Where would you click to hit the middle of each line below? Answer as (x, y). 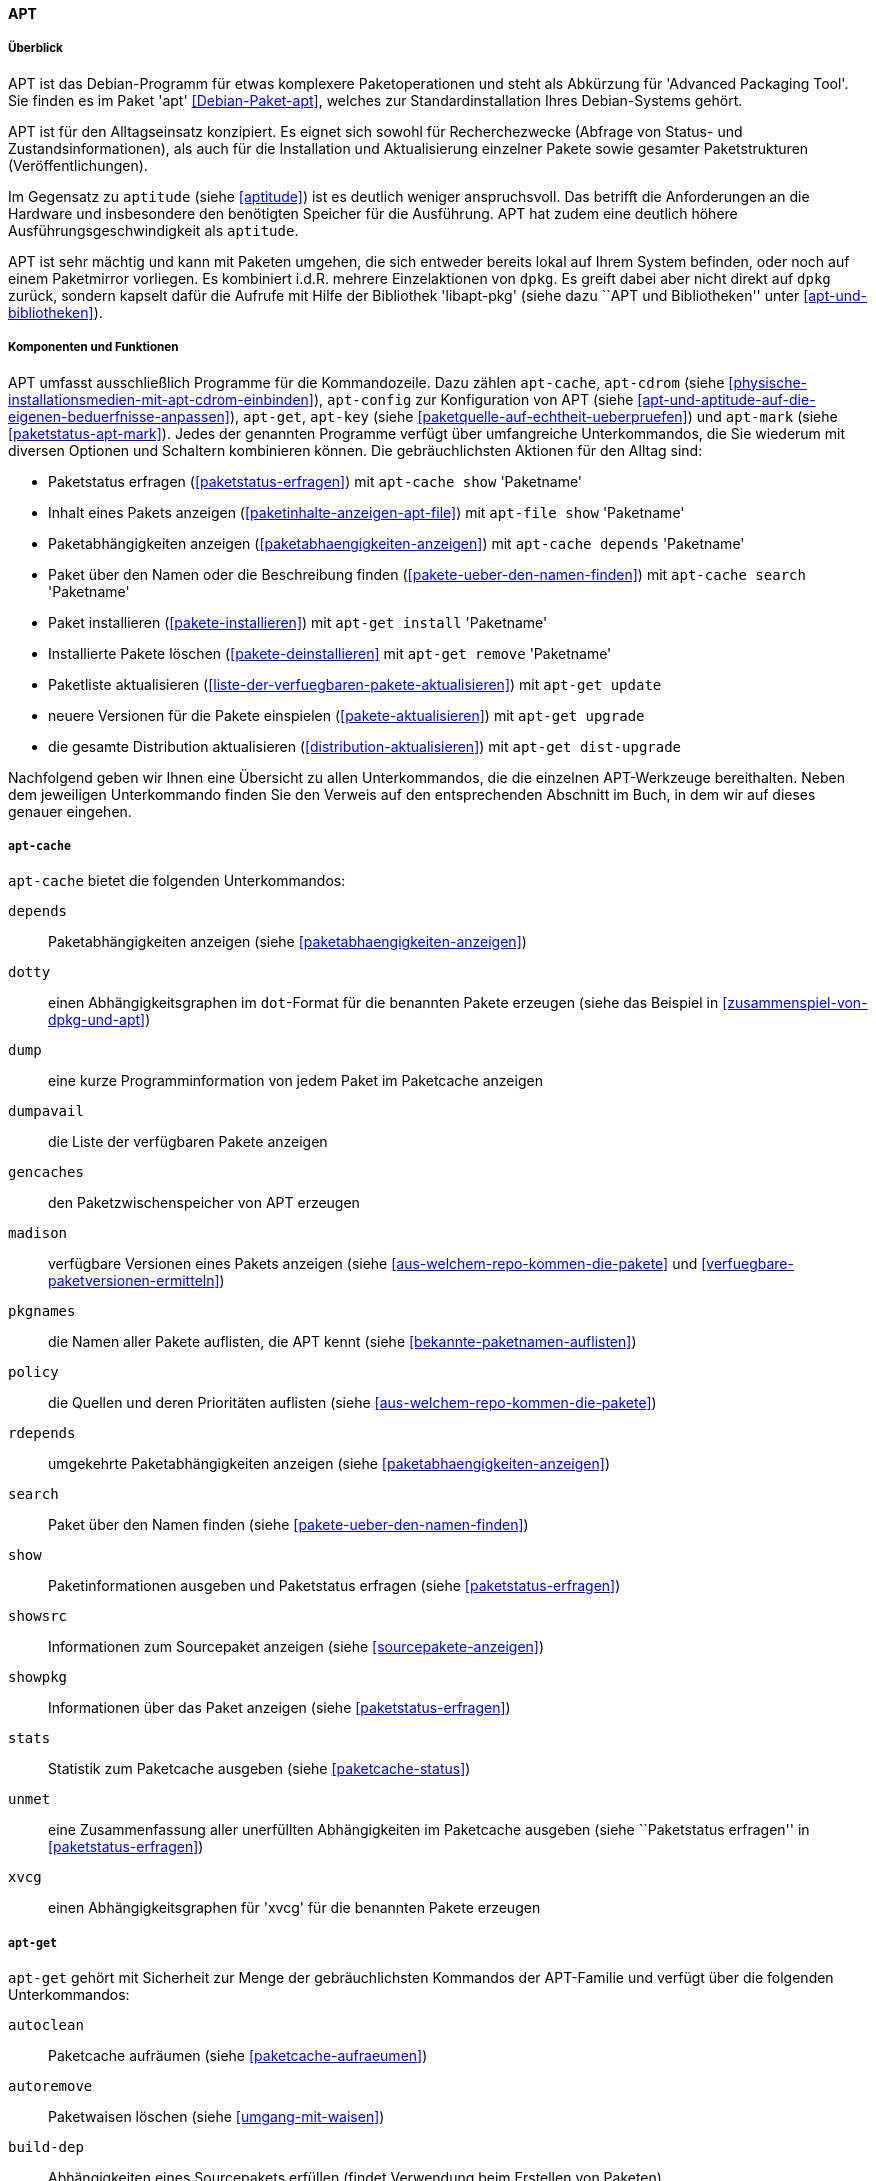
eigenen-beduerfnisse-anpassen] (119, 416)
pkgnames (42, 1311)
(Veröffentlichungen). (78, 165)
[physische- (768, 382)
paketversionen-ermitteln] (134, 1281)
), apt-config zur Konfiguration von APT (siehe (473, 399)
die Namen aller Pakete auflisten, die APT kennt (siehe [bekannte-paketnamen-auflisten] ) (342, 1342)
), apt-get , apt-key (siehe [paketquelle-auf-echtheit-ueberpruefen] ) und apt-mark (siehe (533, 416)
